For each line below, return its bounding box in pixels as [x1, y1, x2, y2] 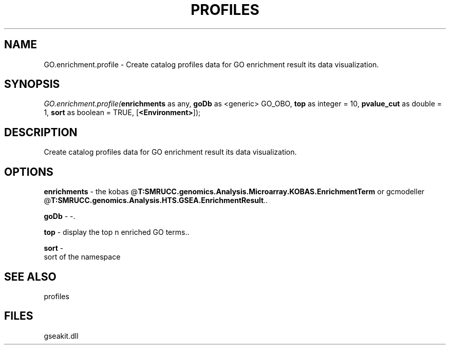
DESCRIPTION [4, 125, 78, 139]
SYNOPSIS [4, 78, 60, 91]
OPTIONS [4, 165, 53, 178]
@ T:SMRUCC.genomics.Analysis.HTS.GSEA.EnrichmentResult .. [44, 196, 268, 205]
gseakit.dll [44, 331, 79, 340]
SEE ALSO [4, 270, 57, 283]
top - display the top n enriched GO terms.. [44, 228, 190, 237]
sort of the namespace [44, 252, 121, 262]
